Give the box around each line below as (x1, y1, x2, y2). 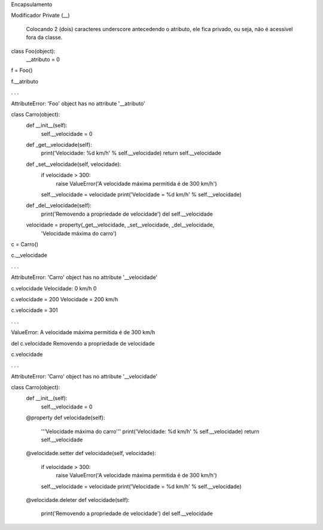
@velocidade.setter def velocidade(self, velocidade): (26, 450, 157, 457)
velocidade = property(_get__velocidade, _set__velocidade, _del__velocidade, (26, 222, 215, 229)
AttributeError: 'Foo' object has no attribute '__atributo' (11, 99, 146, 107)
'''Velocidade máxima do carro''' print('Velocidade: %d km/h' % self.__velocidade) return (41, 428, 260, 435)
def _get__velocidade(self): (26, 141, 92, 149)
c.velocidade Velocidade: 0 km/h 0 (11, 284, 97, 292)
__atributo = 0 (26, 56, 60, 63)
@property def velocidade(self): (26, 414, 105, 422)
